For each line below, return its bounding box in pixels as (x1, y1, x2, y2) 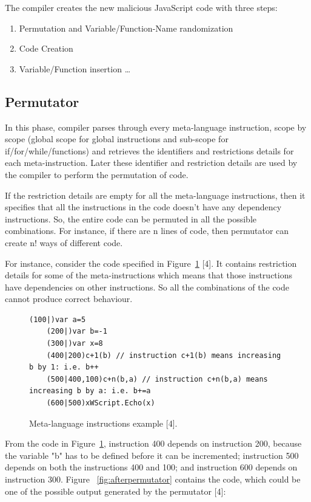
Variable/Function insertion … (19, 62, 131, 75)
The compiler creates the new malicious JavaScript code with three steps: (5, 1, 278, 13)
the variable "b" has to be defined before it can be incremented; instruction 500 (5, 449, 299, 461)
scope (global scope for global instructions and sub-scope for (5, 132, 229, 145)
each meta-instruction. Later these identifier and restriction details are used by (5, 156, 298, 169)
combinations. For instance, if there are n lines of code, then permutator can (5, 224, 289, 237)
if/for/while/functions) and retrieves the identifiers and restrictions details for (5, 144, 294, 157)
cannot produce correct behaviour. (5, 292, 133, 305)
